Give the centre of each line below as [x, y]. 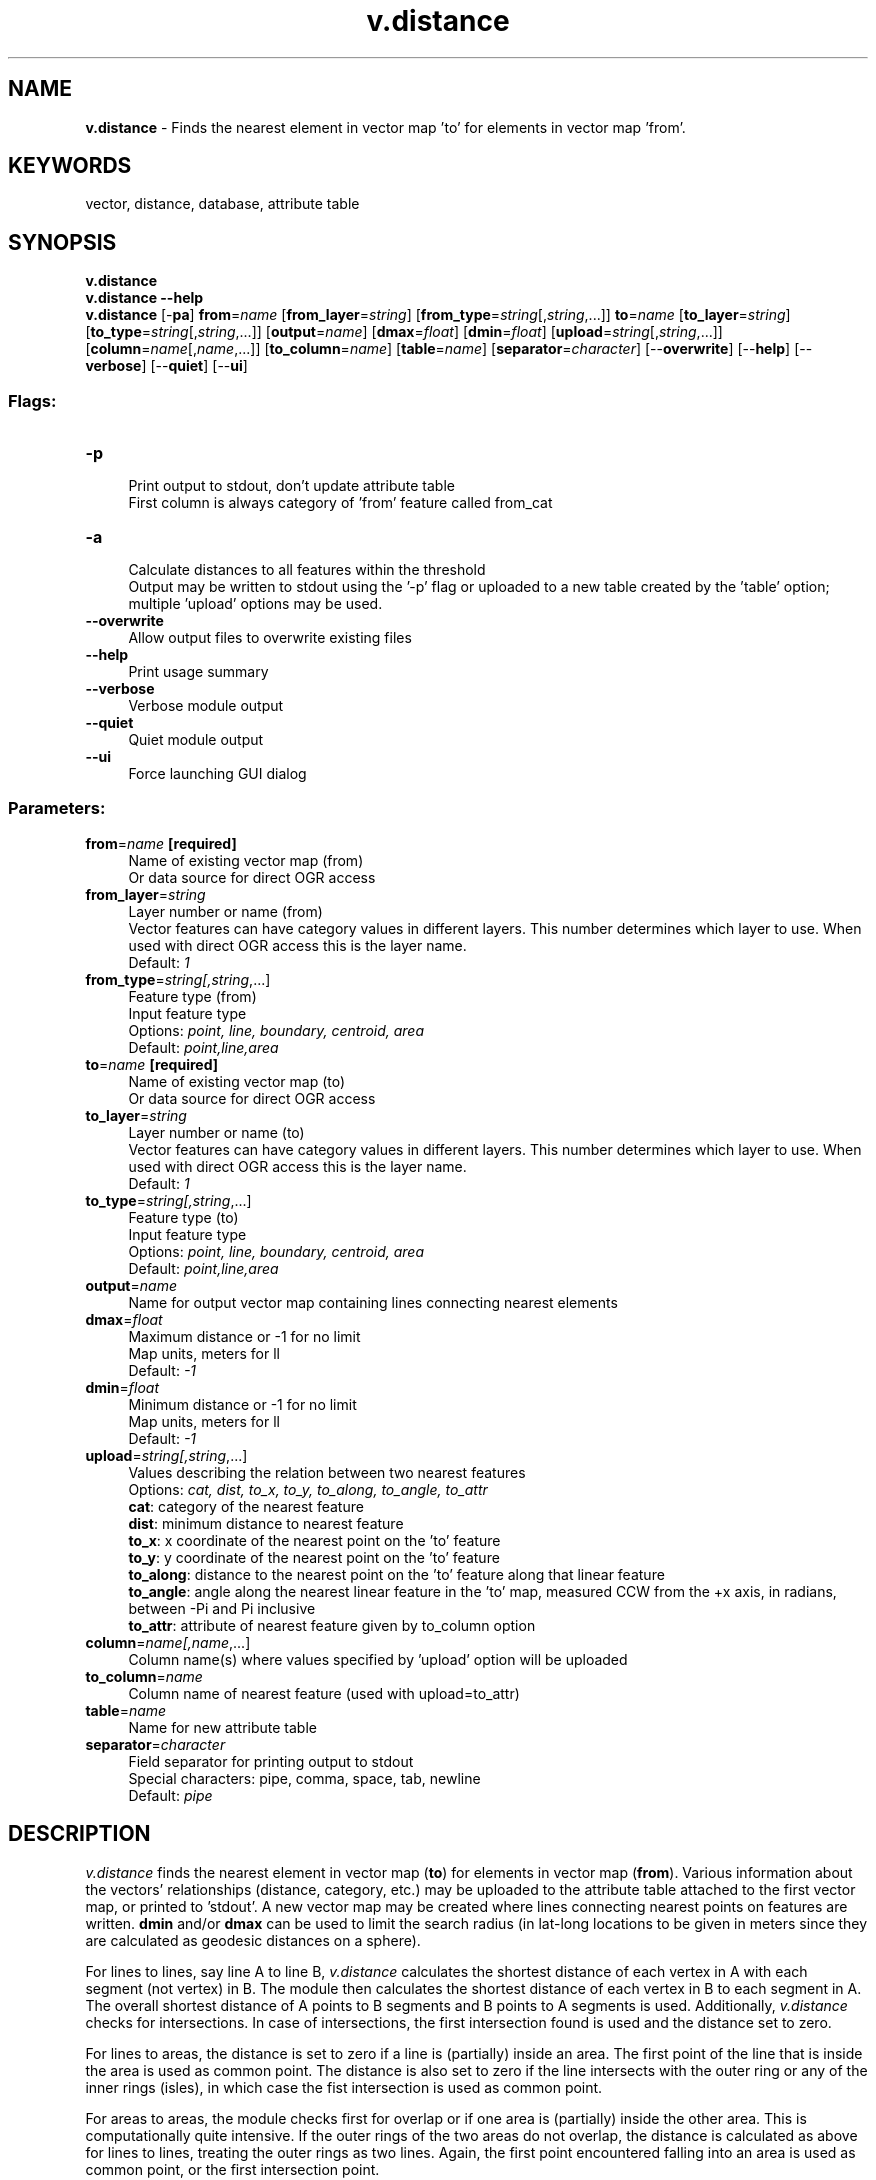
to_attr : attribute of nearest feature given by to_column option [332, 1625]
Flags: [32, 400]
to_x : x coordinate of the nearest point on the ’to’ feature [314, 1540]
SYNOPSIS [62, 242]
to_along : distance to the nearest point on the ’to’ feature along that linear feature [396, 1574]
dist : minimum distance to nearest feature [266, 1523]
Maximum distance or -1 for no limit [244, 1336]
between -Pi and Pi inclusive [222, 1608]
